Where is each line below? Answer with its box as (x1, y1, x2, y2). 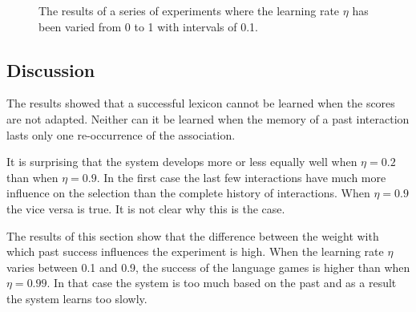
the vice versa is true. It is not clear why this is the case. (6, 200, 285, 217)
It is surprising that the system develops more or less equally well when (6, 153, 357, 170)
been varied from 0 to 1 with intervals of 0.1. (38, 18, 258, 34)
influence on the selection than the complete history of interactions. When (6, 184, 370, 201)
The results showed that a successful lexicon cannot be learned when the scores (6, 95, 395, 111)
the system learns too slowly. (6, 290, 147, 306)
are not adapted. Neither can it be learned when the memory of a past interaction (6, 110, 410, 127)
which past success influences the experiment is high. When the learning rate (6, 243, 384, 260)
